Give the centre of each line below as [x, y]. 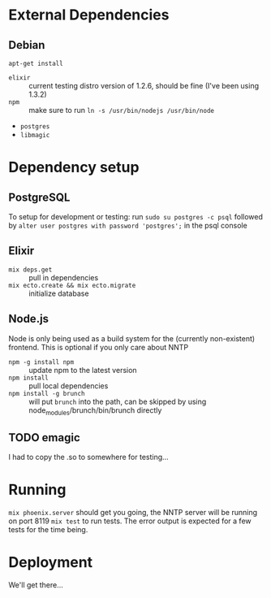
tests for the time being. [48, 530]
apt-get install [36, 63]
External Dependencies [89, 15]
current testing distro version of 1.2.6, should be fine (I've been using [144, 86]
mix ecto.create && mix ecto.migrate [72, 285]
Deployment [51, 563]
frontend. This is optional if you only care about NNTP [99, 347]
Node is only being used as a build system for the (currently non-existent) [132, 338]
